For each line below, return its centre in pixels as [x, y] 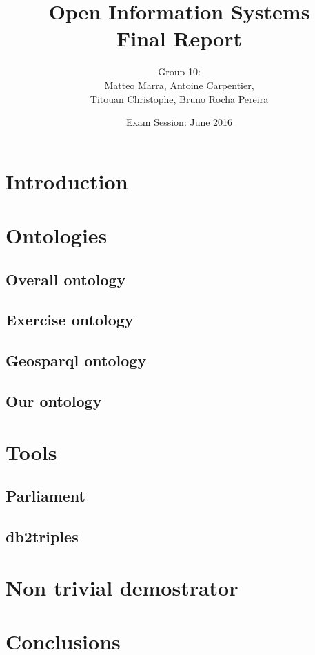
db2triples [42, 536]
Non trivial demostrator [122, 587]
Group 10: [179, 72]
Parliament [45, 496]
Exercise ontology [70, 320]
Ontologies [57, 235]
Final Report [179, 38]
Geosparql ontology [76, 360]
